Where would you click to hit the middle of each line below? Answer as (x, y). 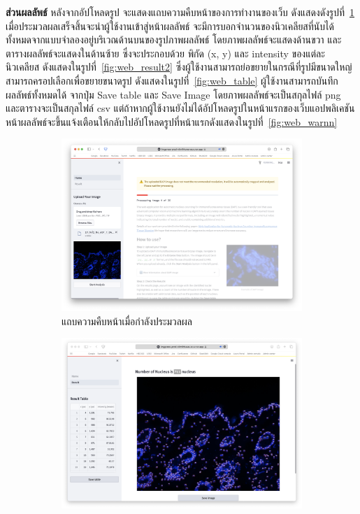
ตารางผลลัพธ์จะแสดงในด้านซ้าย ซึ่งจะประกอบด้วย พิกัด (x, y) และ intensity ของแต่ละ (165, 53)
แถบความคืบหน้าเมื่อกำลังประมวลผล (127, 321)
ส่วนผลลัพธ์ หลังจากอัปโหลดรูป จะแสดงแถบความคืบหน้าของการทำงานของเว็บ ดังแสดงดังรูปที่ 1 (180, 12)
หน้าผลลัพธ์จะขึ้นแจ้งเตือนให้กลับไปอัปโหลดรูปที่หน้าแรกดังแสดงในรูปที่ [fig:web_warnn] (172, 121)
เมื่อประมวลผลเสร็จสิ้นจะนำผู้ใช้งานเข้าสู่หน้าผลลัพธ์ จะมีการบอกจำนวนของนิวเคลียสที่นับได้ (170, 26)
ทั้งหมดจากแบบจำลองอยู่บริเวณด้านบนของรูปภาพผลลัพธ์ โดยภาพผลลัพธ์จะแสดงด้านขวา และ (174, 40)
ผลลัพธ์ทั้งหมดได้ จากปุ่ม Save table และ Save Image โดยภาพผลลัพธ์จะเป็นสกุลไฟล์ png (173, 94)
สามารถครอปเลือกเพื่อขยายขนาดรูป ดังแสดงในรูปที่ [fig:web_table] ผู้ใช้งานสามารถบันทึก (172, 80)
